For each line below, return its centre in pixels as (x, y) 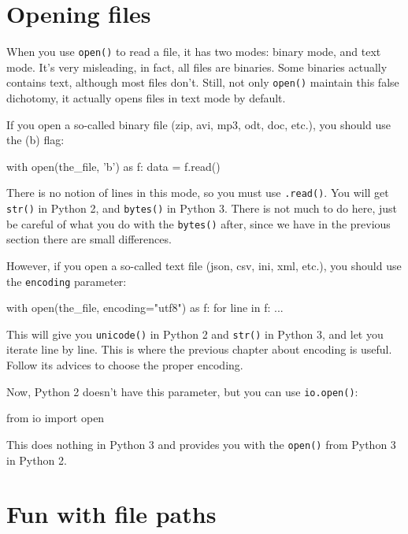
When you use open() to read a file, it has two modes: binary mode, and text (194, 52)
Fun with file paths (111, 514)
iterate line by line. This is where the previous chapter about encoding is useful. (199, 349)
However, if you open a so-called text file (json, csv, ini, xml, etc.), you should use (204, 265)
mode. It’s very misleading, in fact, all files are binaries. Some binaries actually (197, 67)
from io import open (56, 418)
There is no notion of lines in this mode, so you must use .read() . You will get (198, 193)
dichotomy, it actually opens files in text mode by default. (146, 98)
